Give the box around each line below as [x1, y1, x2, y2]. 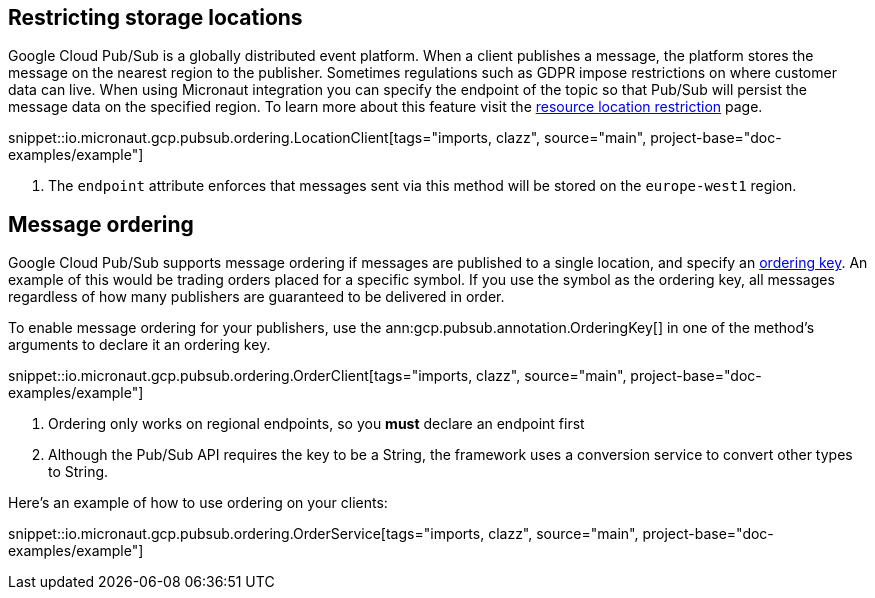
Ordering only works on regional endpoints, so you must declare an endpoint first [48, 415, 585, 433]
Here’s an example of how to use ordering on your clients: [8, 494, 388, 512]
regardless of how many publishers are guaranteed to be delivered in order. [8, 288, 505, 306]
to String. [48, 463, 109, 481]
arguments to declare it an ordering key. [8, 336, 271, 354]
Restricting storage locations [8, 5, 303, 30]
